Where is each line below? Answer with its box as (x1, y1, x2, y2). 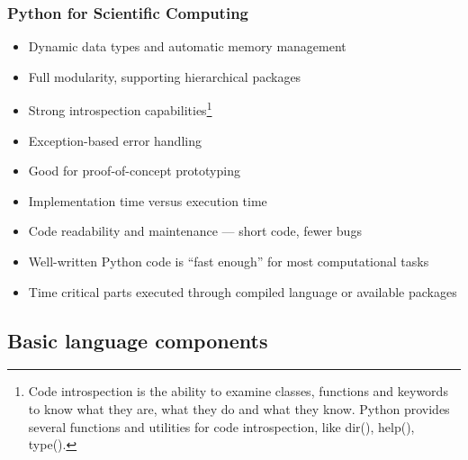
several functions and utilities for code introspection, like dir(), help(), (28, 417, 415, 436)
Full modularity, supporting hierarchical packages (28, 67, 301, 86)
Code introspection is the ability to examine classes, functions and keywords (28, 382, 448, 401)
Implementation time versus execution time (28, 191, 267, 210)
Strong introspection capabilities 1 (28, 98, 212, 120)
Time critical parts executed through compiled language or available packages (28, 282, 457, 301)
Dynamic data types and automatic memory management (28, 37, 346, 56)
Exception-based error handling (28, 131, 202, 149)
